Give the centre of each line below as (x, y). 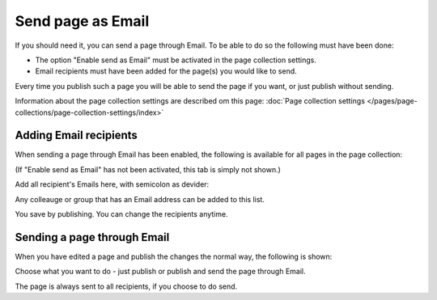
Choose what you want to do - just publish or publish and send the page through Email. (160, 272)
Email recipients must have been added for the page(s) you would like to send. (166, 71)
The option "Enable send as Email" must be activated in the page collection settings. (176, 60)
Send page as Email (82, 21)
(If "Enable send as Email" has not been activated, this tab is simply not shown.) (148, 169)
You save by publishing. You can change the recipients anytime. (121, 213)
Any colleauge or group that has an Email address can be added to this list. (140, 199)
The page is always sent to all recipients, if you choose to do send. (126, 286)
